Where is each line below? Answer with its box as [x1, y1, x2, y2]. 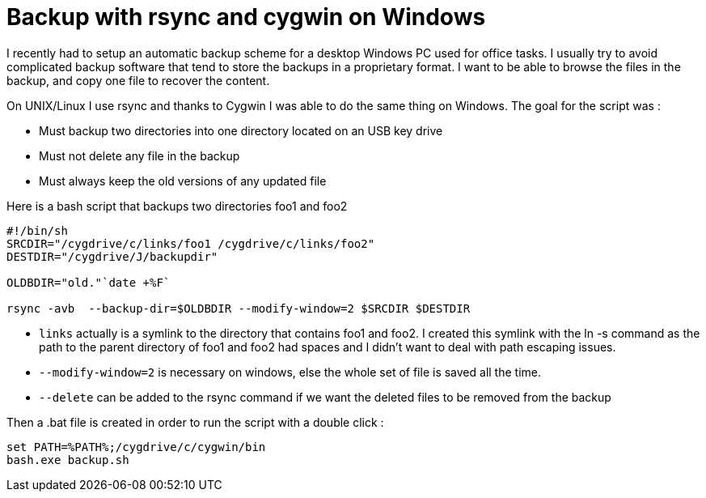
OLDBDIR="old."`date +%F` [6, 275, 171, 289]
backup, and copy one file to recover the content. [6, 73, 270, 87]
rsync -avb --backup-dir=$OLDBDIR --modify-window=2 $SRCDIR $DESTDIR [6, 301, 471, 315]
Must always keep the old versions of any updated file [39, 173, 327, 188]
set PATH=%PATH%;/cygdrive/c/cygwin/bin [6, 440, 266, 453]
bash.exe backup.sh [6, 453, 129, 466]
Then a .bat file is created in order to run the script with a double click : [6, 415, 384, 429]
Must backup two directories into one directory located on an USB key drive [39, 123, 443, 138]
